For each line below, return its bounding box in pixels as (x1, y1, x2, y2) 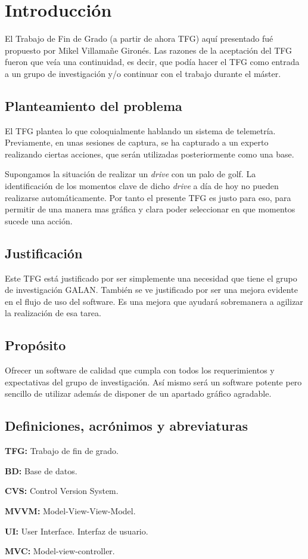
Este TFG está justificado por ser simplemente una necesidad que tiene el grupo (5, 271, 297, 284)
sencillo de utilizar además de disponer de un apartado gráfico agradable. (5, 387, 272, 400)
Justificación (5, 243, 83, 262)
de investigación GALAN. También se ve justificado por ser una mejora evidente (5, 283, 298, 296)
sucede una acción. (5, 214, 73, 227)
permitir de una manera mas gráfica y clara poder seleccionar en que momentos (5, 203, 295, 215)
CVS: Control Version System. (5, 484, 119, 497)
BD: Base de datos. (5, 464, 77, 477)
